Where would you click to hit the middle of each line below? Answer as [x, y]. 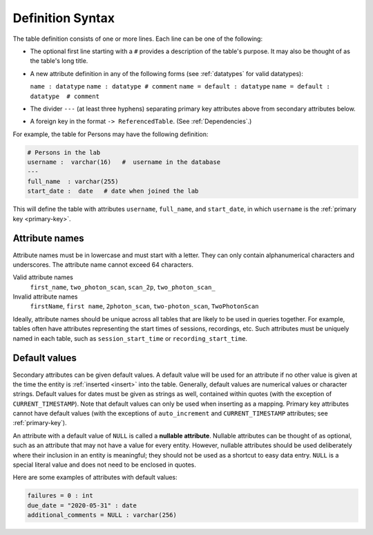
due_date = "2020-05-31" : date [82, 505]
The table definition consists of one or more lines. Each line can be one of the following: [137, 39]
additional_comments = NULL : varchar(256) [102, 515]
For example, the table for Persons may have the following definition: [111, 134]
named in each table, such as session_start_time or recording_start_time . [130, 338]
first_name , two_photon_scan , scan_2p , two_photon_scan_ [123, 287]
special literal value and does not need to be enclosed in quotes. [104, 465]
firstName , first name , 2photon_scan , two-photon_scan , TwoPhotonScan [144, 306]
